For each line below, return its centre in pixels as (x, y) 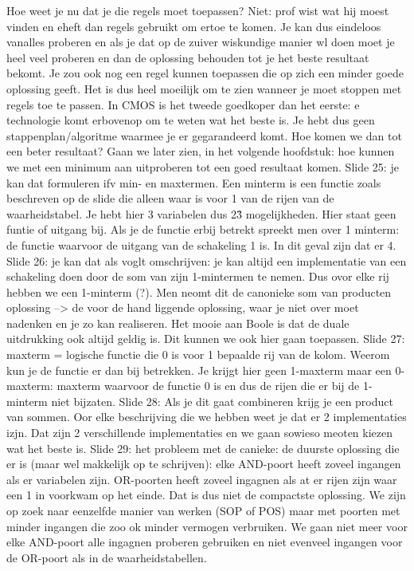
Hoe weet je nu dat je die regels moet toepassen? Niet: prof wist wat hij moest (198, 10)
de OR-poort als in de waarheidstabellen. (107, 557)
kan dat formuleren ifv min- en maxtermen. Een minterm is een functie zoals (194, 182)
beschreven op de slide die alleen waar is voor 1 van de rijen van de (170, 198)
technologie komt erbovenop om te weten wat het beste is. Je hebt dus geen (191, 120)
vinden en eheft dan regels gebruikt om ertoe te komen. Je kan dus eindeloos (194, 26)
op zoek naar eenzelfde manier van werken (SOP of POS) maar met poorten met (203, 510)
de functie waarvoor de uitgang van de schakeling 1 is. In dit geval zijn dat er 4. (201, 244)
